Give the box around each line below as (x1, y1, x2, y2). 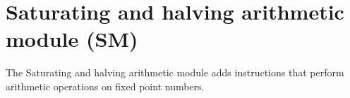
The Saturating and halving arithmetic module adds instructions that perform (6, 65, 344, 80)
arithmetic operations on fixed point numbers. (6, 78, 205, 93)
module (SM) (6, 24, 138, 53)
